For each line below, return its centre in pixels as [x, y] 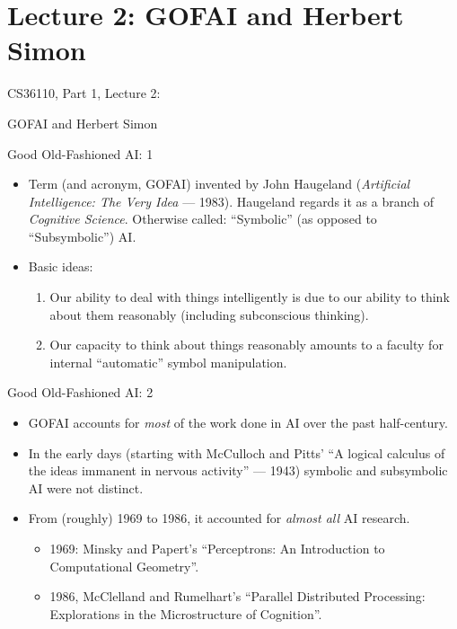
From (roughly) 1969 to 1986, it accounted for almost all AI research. [219, 518]
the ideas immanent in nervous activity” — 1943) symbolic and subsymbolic [238, 470]
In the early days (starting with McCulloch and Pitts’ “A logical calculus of [237, 452]
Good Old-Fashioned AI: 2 [80, 392]
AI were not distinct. [86, 487]
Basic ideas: [61, 266]
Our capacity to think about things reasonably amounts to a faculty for [246, 345]
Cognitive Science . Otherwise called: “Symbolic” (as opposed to [202, 219]
